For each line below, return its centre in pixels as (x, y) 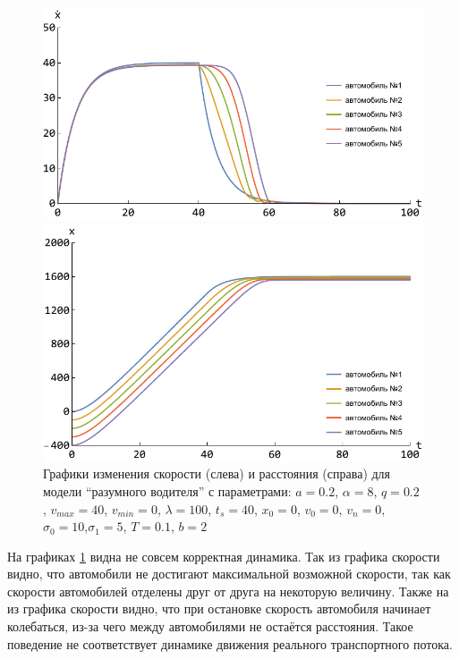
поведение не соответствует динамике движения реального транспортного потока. (230, 643)
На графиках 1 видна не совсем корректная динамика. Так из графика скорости (224, 556)
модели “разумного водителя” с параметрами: (167, 490)
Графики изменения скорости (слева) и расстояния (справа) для (217, 473)
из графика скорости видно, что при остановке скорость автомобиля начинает (219, 608)
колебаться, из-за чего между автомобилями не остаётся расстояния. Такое (210, 626)
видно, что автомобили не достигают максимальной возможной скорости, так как (229, 574)
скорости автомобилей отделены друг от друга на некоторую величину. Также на (228, 591)
